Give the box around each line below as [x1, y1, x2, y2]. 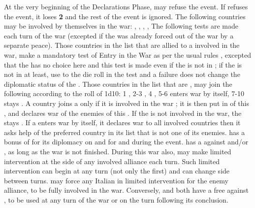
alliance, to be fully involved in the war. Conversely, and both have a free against [4, 185, 249, 195]
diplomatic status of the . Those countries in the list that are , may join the [4, 78, 232, 89]
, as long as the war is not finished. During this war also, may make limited [4, 146, 231, 156]
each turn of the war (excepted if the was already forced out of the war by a [4, 30, 234, 40]
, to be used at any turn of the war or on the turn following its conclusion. [4, 194, 228, 205]
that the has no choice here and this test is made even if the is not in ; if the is [4, 59, 242, 69]
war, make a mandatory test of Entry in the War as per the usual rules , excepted [4, 49, 251, 60]
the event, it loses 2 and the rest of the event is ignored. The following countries [4, 11, 246, 21]
